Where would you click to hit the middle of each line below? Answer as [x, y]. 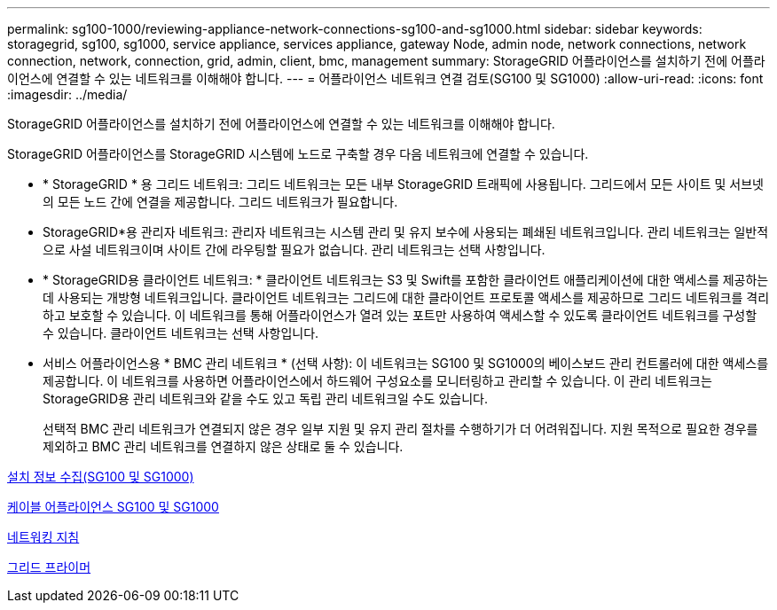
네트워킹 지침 [43, 537]
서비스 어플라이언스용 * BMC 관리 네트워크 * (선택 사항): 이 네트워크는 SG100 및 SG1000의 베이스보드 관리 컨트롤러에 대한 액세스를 [406, 363]
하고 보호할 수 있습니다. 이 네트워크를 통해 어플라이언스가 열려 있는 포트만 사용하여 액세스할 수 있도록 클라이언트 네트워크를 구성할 [400, 315]
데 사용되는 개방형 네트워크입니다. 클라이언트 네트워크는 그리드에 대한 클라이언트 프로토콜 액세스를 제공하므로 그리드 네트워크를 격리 [406, 297]
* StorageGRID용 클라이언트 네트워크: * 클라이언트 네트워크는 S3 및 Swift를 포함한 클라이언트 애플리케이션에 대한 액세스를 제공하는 [406, 280]
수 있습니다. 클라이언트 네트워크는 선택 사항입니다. [181, 333]
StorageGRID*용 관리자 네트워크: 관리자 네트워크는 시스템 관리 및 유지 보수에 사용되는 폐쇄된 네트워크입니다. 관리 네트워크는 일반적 [406, 232]
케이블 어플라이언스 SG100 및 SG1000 [113, 507]
